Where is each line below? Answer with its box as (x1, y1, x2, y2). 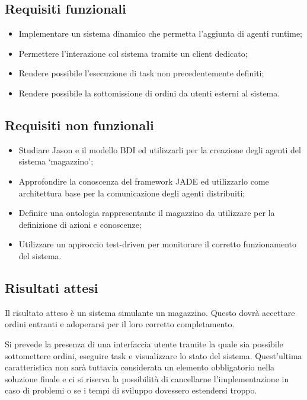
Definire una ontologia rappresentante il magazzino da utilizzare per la (18, 207, 275, 219)
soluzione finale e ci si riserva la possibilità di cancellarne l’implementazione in (5, 372, 289, 385)
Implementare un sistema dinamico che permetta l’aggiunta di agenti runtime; (18, 27, 302, 40)
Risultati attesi (5, 278, 98, 296)
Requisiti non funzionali (5, 115, 154, 134)
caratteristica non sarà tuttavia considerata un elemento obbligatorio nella (5, 361, 275, 373)
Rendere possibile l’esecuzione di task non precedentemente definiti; (18, 67, 264, 79)
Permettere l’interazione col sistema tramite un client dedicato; (18, 47, 248, 59)
